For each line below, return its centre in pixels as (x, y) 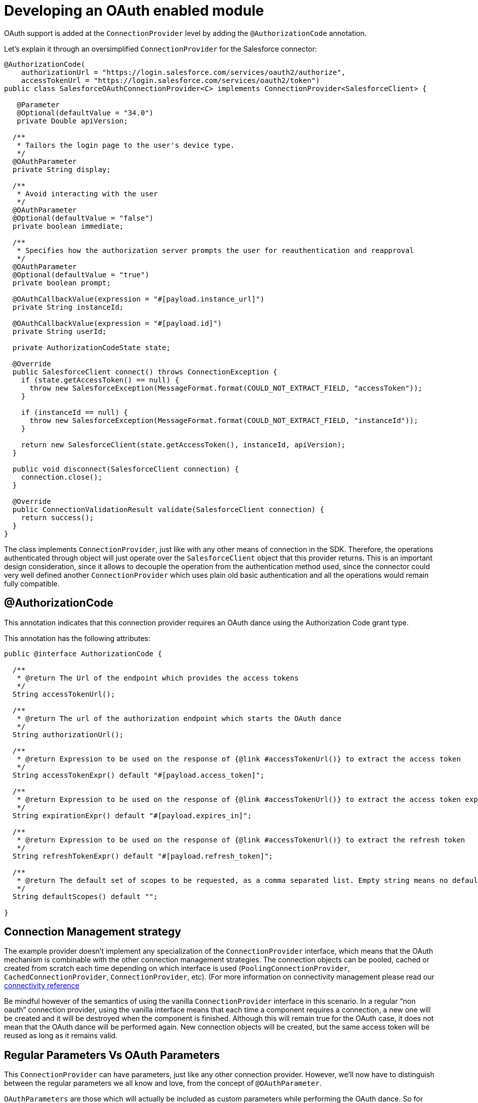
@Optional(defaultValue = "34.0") (85, 113)
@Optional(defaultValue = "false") (83, 218)
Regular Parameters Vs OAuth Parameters (112, 1055)
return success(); (57, 517)
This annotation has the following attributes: (77, 638)
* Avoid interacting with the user (87, 194)
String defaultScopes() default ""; (85, 896)
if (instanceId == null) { (74, 412)
